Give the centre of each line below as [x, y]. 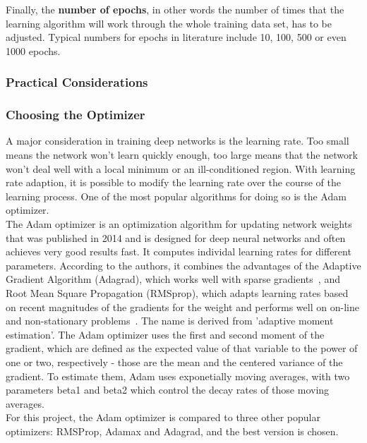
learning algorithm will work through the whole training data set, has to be [169, 23]
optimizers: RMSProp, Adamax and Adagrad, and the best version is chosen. [172, 431]
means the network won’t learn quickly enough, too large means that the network [182, 155]
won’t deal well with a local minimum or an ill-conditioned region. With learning [181, 168]
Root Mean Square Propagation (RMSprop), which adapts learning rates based [177, 292]
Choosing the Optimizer [76, 115]
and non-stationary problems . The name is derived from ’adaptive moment [170, 321]
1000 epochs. [33, 50]
